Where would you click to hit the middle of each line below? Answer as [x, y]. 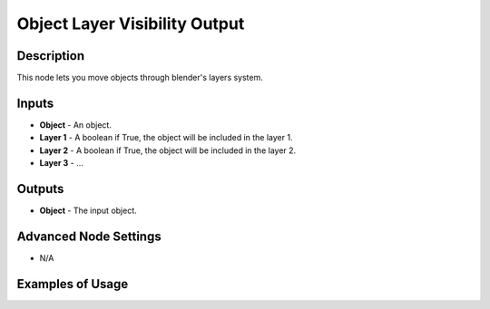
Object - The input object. [88, 211]
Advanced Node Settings [89, 236]
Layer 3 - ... [61, 163]
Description [51, 56]
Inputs [35, 103]
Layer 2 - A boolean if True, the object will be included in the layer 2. [168, 150]
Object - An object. [76, 125]
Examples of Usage [73, 284]
